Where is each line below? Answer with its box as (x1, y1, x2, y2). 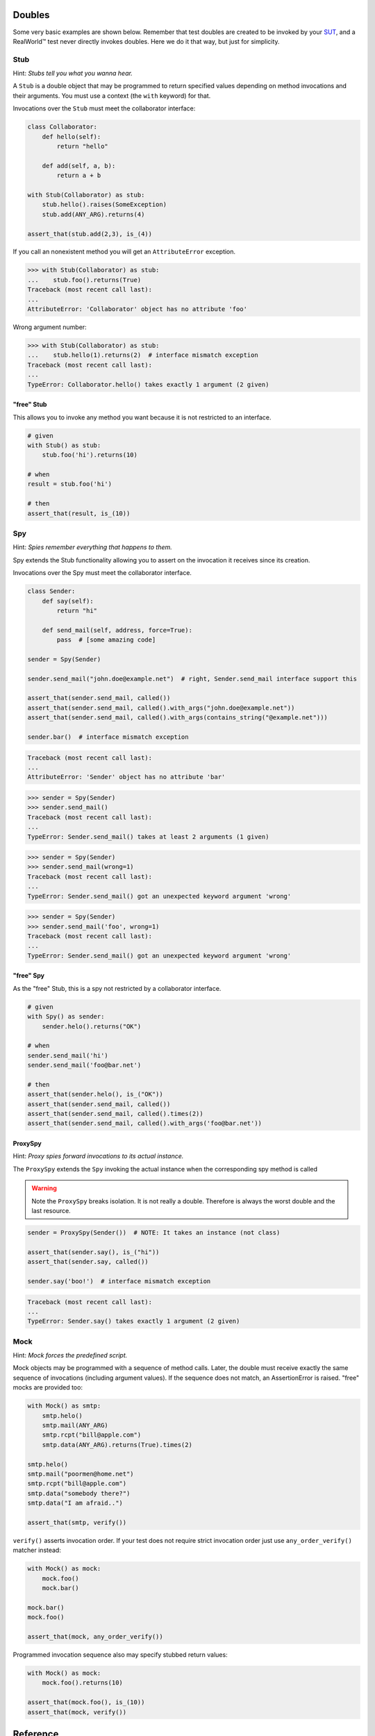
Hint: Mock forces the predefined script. (12, 1351, 128, 1360)
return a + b (56, 172, 101, 180)
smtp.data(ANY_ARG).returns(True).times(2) (42, 1441, 192, 1449)
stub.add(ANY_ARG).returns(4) (42, 210, 145, 218)
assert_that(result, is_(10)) (27, 509, 131, 517)
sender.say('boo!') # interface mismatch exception (27, 1277, 211, 1285)
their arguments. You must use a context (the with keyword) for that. (12, 91, 211, 100)
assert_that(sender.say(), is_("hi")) (27, 1248, 160, 1256)
